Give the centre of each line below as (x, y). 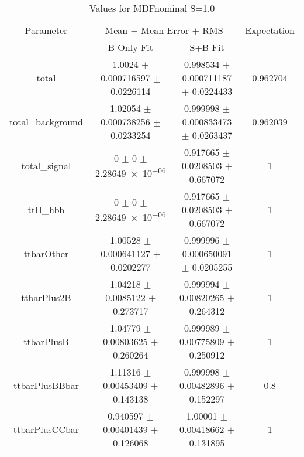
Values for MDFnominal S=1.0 (152, 8)
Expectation (270, 30)
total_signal (46, 166)
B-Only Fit (131, 47)
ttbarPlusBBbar (46, 385)
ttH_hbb (46, 209)
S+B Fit (207, 47)
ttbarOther (46, 253)
